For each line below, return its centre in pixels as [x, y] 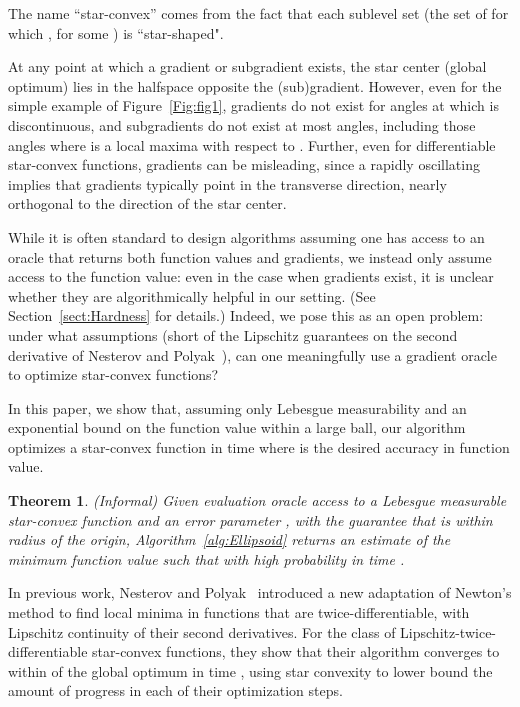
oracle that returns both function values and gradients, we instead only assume [250, 256]
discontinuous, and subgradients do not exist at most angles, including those [242, 124]
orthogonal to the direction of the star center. [147, 203]
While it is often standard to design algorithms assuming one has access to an [246, 236]
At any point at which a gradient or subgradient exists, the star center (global [247, 66]
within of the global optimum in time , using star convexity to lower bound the [250, 670]
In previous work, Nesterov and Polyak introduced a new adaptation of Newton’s [260, 592]
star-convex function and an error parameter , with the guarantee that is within [250, 519]
